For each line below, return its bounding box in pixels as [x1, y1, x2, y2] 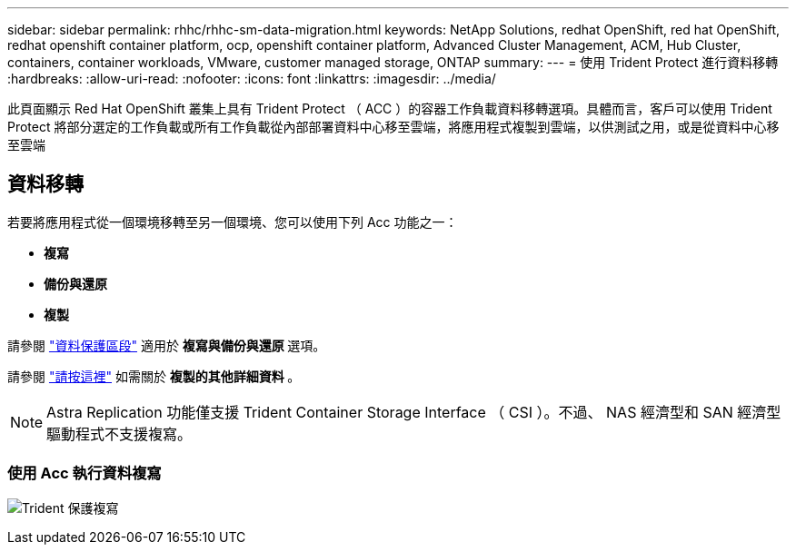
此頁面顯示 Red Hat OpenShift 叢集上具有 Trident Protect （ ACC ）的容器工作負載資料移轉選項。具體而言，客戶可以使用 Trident [7, 101, 772, 116]
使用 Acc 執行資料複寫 [7, 464, 162, 483]
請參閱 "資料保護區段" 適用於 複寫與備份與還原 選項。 [7, 337, 326, 353]
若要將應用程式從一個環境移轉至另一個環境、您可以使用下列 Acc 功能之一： [7, 213, 458, 230]
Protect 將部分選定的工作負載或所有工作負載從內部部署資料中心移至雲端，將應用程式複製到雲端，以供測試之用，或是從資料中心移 [7, 119, 780, 134]
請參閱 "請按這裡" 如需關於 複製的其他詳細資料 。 [7, 368, 301, 384]
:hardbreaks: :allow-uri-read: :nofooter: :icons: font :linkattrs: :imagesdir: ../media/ [7, 71, 496, 86]
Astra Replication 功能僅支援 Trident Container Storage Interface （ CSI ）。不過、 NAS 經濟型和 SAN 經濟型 [46, 402, 781, 421]
